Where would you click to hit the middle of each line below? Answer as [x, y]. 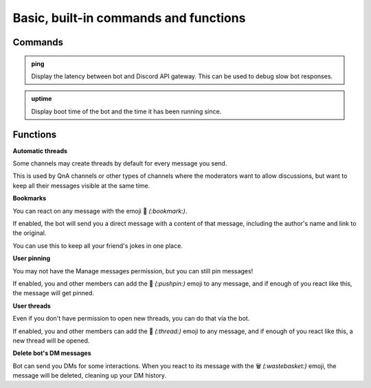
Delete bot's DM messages [52, 353]
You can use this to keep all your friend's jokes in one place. [98, 246]
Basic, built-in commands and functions [129, 18]
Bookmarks [30, 198]
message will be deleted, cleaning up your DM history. [90, 376]
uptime [42, 99]
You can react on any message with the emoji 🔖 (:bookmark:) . [100, 211]
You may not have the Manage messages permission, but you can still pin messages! [133, 271]
